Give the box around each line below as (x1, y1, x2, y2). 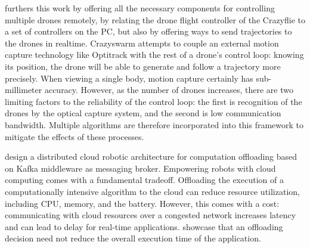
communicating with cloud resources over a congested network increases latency (5, 209, 296, 221)
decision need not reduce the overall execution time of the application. (5, 232, 261, 244)
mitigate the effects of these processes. (5, 130, 144, 142)
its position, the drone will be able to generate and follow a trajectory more (5, 60, 281, 72)
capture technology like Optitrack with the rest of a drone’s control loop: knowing (5, 48, 304, 61)
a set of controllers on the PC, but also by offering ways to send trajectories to (5, 25, 292, 38)
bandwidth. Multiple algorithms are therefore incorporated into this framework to (5, 118, 304, 131)
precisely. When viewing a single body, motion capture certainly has (5, 72, 253, 84)
